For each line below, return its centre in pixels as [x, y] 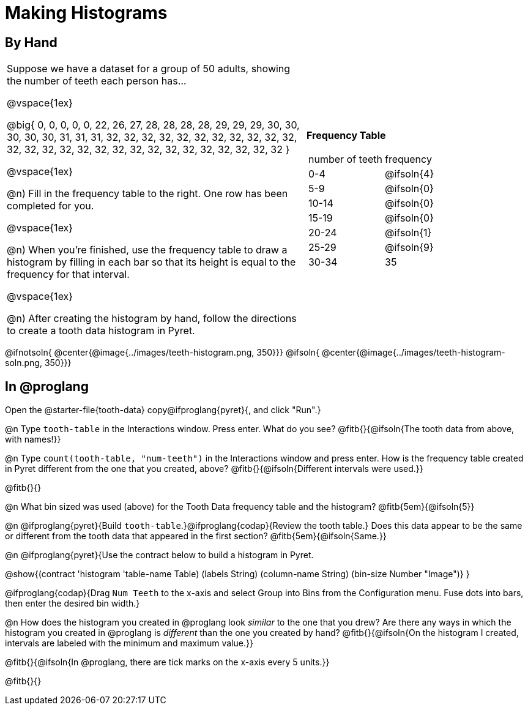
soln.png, [24, 363]
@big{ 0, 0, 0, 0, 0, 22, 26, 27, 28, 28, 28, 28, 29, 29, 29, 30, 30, [153, 125]
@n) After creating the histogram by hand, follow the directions [152, 319]
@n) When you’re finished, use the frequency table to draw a [147, 250]
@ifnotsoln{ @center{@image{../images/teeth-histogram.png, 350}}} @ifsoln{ [162, 353]
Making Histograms [86, 13]
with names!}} [33, 439]
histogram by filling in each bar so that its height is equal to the [151, 262]
